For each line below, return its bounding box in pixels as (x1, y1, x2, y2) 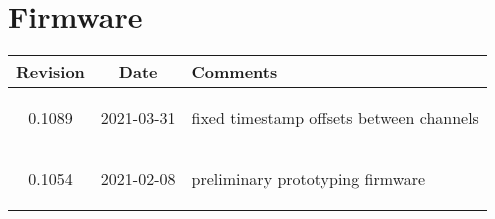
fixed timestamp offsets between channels (191, 106, 479, 130)
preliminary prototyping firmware (191, 167, 426, 191)
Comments (191, 60, 278, 84)
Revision (16, 60, 85, 84)
